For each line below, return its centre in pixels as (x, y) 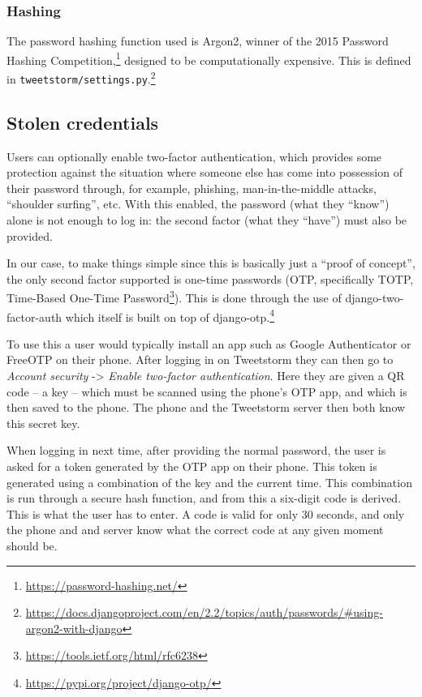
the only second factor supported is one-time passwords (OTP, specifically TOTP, (210, 278)
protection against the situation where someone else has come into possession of (205, 172)
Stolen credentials (83, 122)
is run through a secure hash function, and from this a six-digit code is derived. (204, 498)
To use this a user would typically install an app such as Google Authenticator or (209, 343)
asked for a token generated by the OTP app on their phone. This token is (192, 466)
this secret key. (43, 423)
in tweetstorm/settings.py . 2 (81, 77)
